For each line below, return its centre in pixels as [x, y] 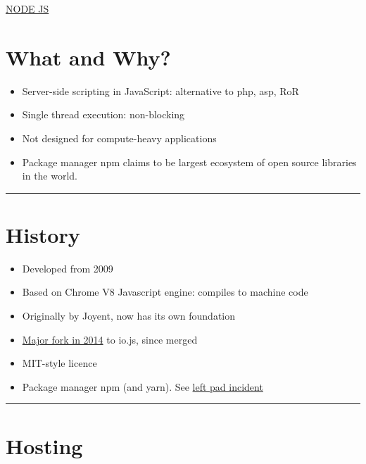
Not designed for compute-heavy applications [119, 138]
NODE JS [27, 8]
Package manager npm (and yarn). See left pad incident [143, 386]
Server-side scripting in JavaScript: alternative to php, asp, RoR [160, 90]
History [43, 234]
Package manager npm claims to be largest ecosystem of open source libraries [189, 162]
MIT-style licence [59, 363]
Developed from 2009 [68, 268]
